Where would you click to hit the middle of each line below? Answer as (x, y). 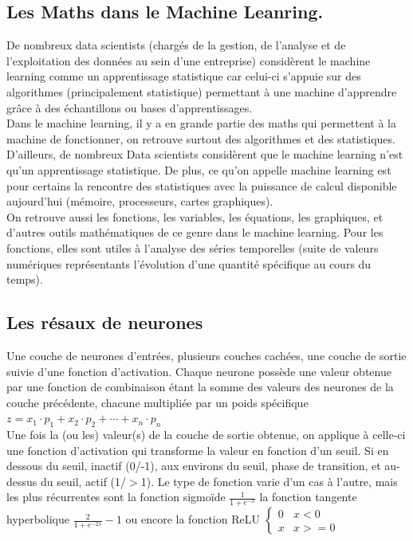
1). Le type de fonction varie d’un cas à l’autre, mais (269, 481)
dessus (22, 481)
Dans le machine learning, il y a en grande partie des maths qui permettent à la (202, 123)
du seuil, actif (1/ (83, 481)
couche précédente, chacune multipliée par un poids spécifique (157, 402)
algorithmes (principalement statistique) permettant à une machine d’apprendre (202, 91)
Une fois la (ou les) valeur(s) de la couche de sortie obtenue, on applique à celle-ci (206, 435)
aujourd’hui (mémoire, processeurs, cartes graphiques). (140, 201)
